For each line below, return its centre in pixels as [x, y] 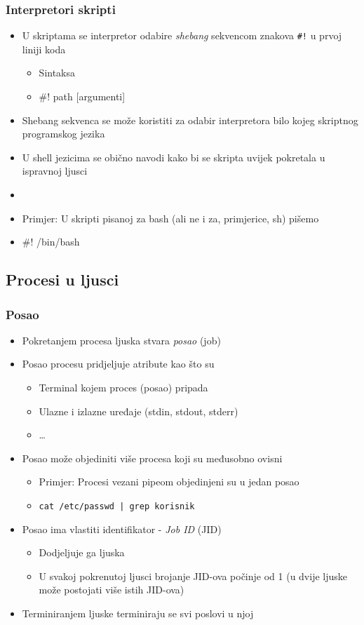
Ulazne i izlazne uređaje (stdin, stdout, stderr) [139, 411]
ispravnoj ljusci [55, 171]
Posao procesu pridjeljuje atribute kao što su [118, 364]
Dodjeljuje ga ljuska [82, 552]
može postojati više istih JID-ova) [112, 590]
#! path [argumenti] [82, 96]
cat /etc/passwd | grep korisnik [117, 506]
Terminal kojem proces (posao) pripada [123, 387]
